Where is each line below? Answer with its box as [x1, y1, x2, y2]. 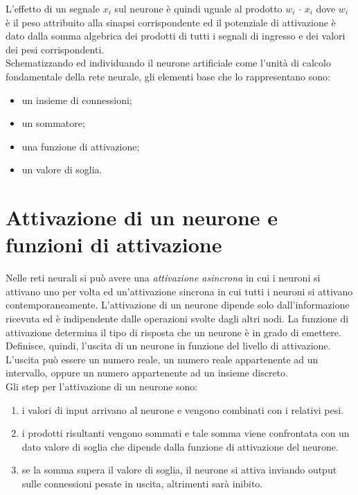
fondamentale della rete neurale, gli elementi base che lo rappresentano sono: [6, 69, 330, 83]
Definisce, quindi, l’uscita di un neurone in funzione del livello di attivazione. [6, 338, 331, 353]
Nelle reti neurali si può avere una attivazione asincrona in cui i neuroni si [6, 270, 321, 285]
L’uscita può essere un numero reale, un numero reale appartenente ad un [6, 351, 319, 366]
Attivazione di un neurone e [6, 203, 278, 232]
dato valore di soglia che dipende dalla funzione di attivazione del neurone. [21, 439, 339, 453]
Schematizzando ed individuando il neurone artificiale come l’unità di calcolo [6, 55, 331, 70]
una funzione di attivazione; [21, 139, 140, 153]
